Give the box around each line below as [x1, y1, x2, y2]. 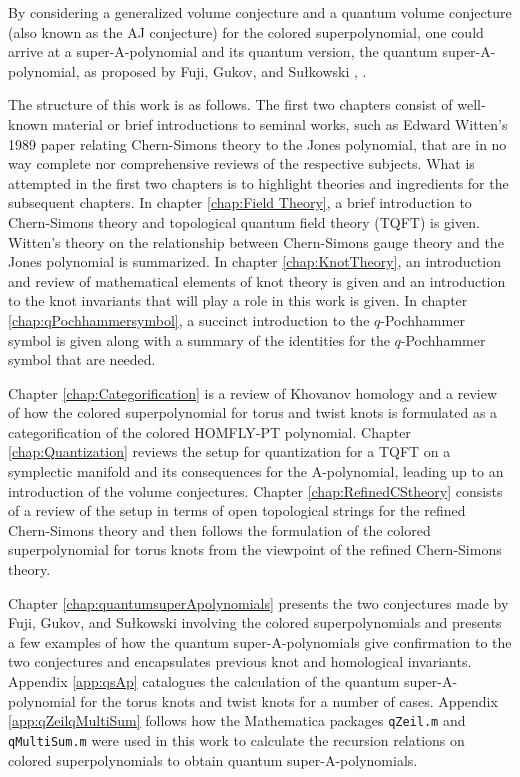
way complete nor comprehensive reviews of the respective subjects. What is [8, 153, 475, 174]
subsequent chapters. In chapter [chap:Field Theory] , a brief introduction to [8, 192, 472, 213]
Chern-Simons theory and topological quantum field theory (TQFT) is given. [8, 211, 480, 232]
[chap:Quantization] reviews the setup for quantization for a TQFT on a [8, 441, 451, 462]
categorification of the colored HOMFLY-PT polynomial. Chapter [8, 421, 411, 442]
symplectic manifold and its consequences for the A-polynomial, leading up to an [8, 461, 504, 482]
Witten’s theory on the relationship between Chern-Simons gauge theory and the [8, 231, 504, 252]
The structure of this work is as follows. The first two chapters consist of [8, 94, 453, 115]
